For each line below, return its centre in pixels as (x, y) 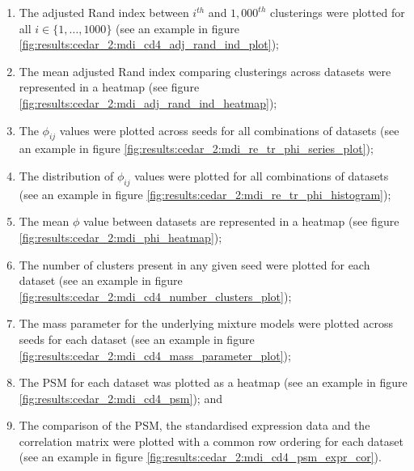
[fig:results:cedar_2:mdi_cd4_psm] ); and (120, 398)
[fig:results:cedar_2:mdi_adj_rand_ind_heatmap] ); (148, 102)
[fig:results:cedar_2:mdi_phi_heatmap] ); (120, 237)
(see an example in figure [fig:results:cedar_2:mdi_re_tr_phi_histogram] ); (205, 194)
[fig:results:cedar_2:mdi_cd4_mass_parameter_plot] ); (155, 355)
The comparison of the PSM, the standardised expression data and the (194, 425)
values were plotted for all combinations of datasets (262, 175)
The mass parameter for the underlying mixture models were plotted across (206, 323)
